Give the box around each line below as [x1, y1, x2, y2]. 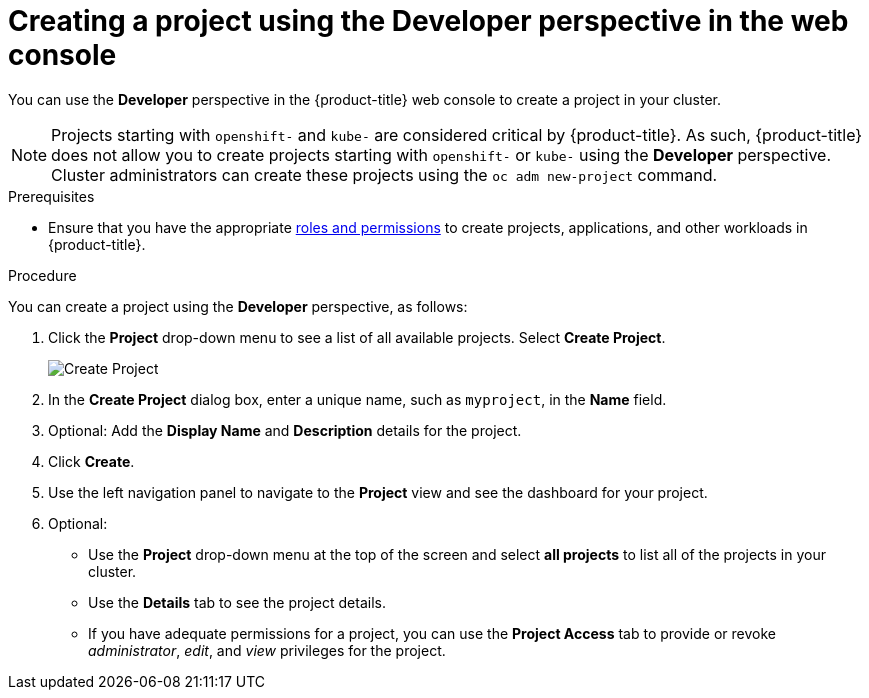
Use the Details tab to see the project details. [88, 593, 386, 611]
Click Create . [48, 452, 135, 470]
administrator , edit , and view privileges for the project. [88, 641, 446, 659]
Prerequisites [8, 187, 95, 205]
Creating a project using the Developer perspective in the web [8, 4, 849, 38]
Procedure [8, 266, 77, 284]
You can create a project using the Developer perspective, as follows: [8, 297, 468, 315]
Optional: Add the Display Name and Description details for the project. [48, 421, 522, 439]
